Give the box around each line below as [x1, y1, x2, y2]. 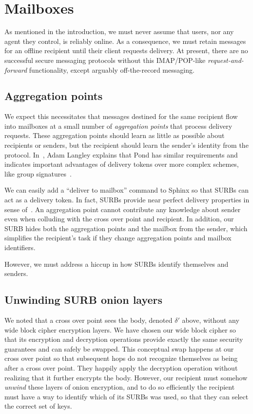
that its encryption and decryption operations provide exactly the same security [4, 334, 243, 344]
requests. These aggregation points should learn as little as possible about [4, 130, 225, 140]
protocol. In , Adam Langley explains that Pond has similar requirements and [4, 149, 238, 159]
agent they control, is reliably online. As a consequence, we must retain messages [4, 36, 246, 46]
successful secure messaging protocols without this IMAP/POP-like [4, 55, 206, 65]
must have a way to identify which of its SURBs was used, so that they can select [4, 391, 249, 401]
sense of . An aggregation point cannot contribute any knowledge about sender [4, 204, 241, 214]
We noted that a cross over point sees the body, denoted [4, 315, 173, 325]
